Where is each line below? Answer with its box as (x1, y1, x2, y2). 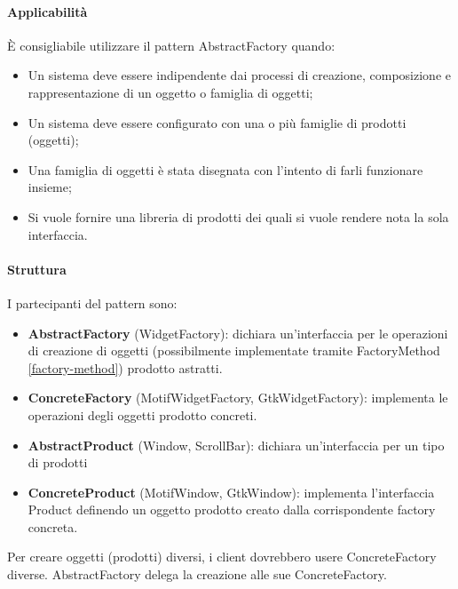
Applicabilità (7, 2, 88, 20)
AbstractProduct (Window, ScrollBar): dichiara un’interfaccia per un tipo (28, 435, 445, 454)
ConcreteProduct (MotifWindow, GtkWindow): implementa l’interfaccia (28, 482, 435, 501)
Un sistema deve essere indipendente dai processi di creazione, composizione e (28, 66, 451, 84)
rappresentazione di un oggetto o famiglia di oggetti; (28, 83, 313, 101)
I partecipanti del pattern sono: (7, 293, 178, 312)
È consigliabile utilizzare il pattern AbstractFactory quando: (7, 36, 336, 54)
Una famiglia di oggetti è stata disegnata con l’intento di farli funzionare (28, 160, 423, 179)
